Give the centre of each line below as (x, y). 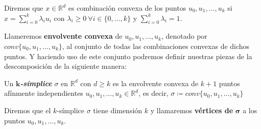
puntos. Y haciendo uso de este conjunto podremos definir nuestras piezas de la (128, 56)
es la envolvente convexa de (156, 83)
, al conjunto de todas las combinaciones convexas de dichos (156, 46)
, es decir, (153, 93)
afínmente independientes (44, 93)
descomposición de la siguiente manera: (65, 66)
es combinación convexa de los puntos (127, 8)
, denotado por (184, 36)
